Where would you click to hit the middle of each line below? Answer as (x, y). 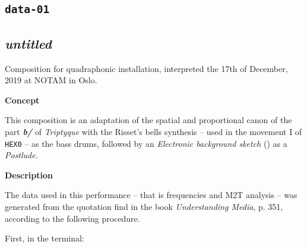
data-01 (27, 10)
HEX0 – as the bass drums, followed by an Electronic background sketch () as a (146, 143)
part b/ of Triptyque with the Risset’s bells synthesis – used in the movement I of (153, 131)
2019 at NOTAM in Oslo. (51, 80)
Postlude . (21, 155)
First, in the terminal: (45, 238)
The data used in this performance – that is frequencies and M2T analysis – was (151, 195)
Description (29, 175)
